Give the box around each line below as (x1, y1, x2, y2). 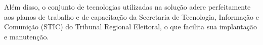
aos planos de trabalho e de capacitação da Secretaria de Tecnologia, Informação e (4, 11, 259, 22)
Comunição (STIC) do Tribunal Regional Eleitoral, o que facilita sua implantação (4, 21, 257, 32)
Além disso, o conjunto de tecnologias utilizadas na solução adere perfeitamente (4, 2, 251, 12)
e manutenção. (4, 31, 49, 41)
